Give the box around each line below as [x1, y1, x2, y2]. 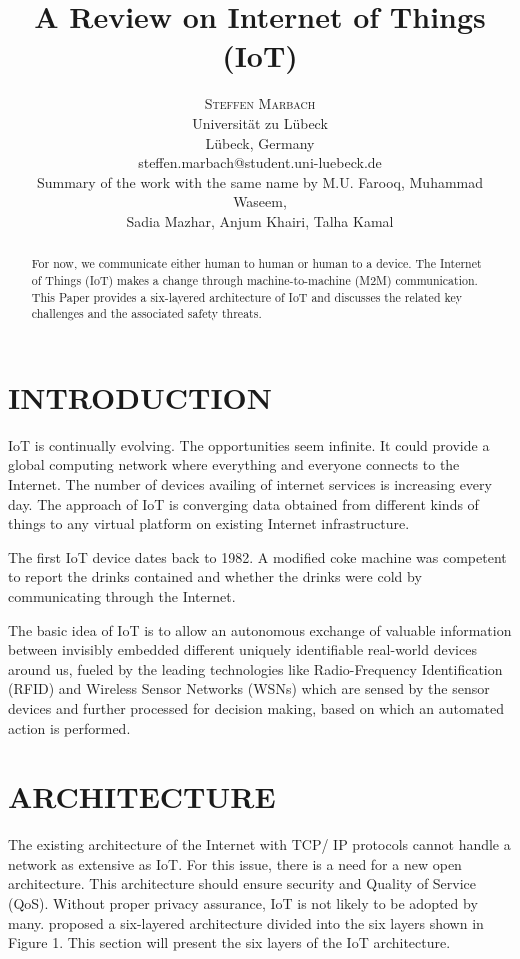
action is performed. [8, 717, 131, 738]
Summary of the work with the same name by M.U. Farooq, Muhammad [36, 171, 484, 192]
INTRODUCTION [8, 376, 273, 417]
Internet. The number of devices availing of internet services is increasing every [8, 474, 492, 495]
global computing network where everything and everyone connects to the [8, 454, 460, 475]
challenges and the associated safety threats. [31, 305, 262, 322]
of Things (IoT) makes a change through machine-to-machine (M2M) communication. [31, 271, 478, 288]
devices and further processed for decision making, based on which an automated [8, 697, 504, 718]
